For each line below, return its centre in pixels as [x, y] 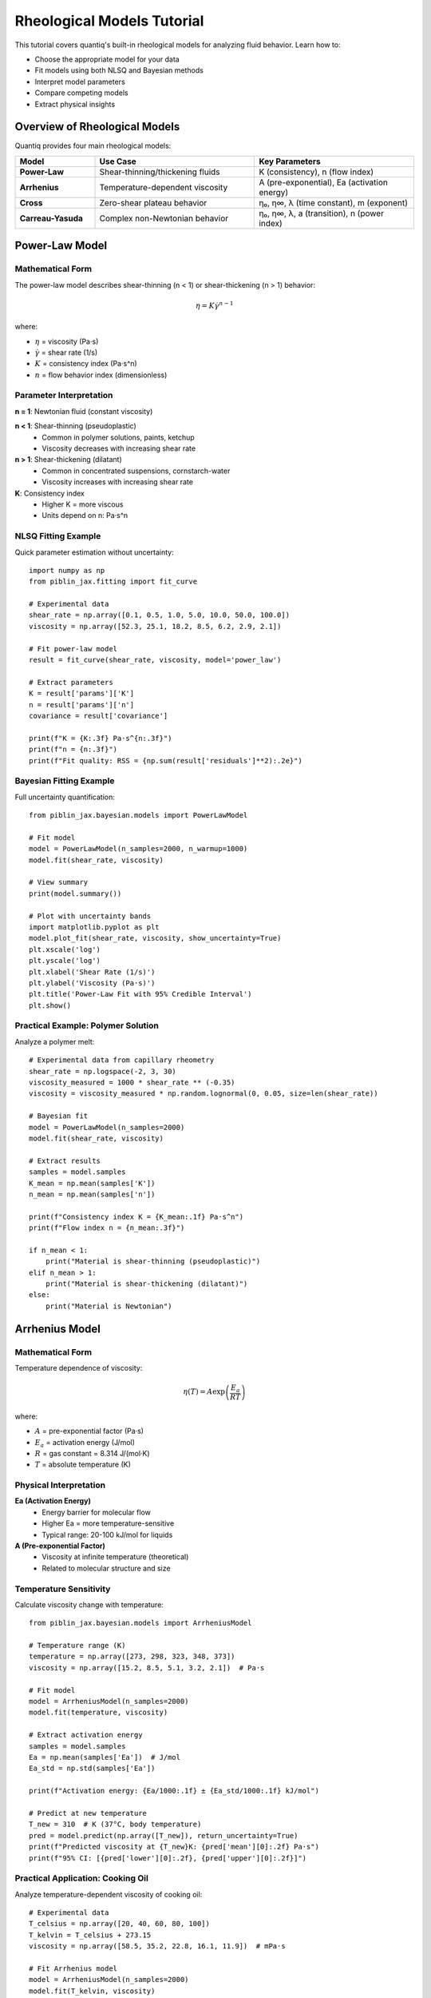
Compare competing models [81, 93]
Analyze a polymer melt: [55, 1041]
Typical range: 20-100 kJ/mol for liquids [107, 1534]
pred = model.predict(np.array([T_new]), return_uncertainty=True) [164, 1835]
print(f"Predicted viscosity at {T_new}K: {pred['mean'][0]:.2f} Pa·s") [174, 1847]
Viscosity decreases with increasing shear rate [119, 448]
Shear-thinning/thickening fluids [160, 172]
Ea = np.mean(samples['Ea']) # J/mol [105, 1757]
